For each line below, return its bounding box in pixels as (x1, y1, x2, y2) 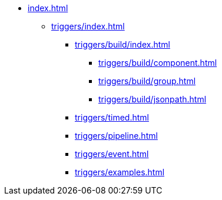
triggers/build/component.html (98, 58, 217, 68)
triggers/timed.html (75, 112, 149, 122)
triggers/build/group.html (98, 76, 196, 86)
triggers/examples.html (75, 167, 165, 177)
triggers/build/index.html (75, 39, 170, 49)
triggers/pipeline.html (75, 131, 158, 141)
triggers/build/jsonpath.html (98, 94, 207, 104)
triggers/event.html (75, 149, 149, 159)
